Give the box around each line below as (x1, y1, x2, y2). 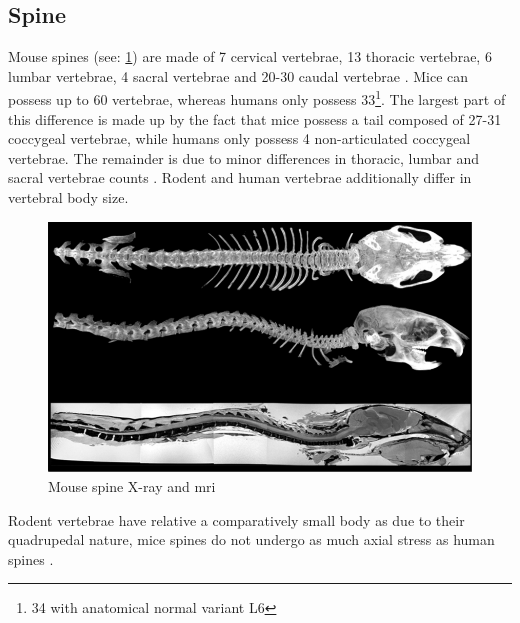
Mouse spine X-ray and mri (48, 475, 216, 496)
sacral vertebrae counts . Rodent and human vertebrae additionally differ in (8, 167, 472, 188)
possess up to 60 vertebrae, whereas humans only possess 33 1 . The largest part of (8, 86, 506, 110)
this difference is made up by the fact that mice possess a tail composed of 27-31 (8, 108, 502, 129)
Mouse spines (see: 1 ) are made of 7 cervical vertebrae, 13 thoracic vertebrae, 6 (8, 46, 492, 67)
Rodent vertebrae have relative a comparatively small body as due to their (8, 509, 465, 530)
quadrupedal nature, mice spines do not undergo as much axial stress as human (8, 529, 495, 550)
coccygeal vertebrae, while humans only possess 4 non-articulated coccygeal (8, 128, 471, 149)
